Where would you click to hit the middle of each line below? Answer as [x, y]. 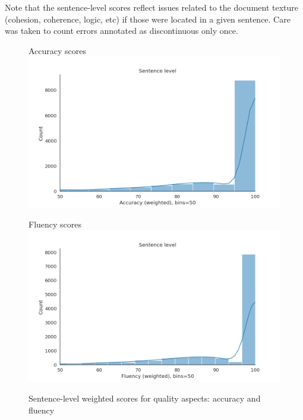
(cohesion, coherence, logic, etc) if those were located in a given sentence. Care [148, 19]
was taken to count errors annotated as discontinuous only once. [121, 31]
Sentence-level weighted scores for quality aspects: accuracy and [145, 398]
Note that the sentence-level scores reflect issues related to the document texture [152, 7]
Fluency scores [55, 224]
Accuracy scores [58, 50]
